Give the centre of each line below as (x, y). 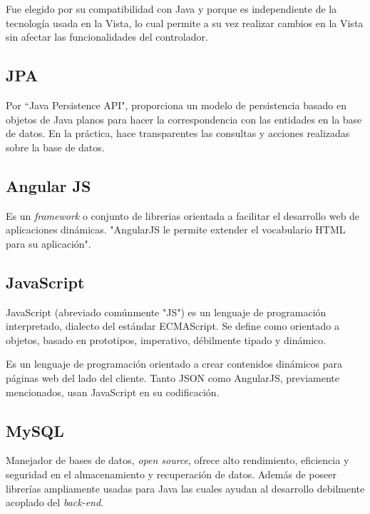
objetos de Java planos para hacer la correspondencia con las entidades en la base (184, 119)
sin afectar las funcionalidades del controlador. (107, 37)
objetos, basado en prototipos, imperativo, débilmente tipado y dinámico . (166, 339)
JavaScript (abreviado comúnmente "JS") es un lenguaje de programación (166, 312)
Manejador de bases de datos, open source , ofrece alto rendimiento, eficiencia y (178, 460)
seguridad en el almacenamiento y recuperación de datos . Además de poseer (171, 474)
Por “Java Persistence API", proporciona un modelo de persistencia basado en (176, 105)
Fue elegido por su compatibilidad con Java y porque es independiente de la (171, 9)
